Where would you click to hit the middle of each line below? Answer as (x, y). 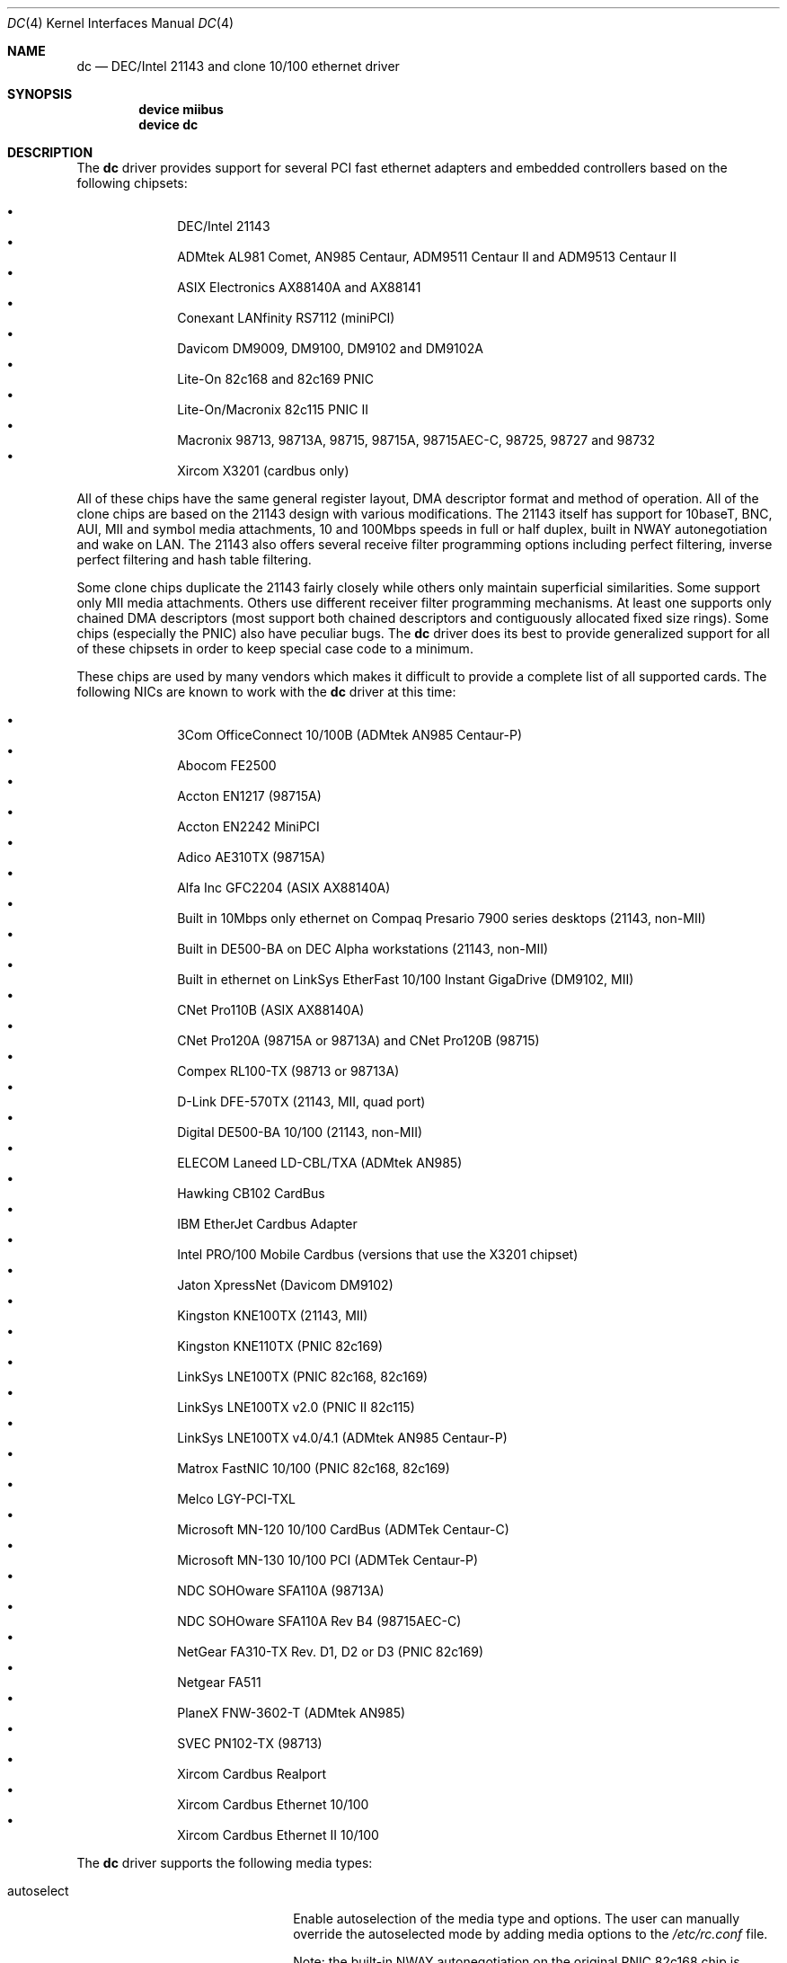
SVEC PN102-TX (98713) (250, 1743)
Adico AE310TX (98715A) (252, 857)
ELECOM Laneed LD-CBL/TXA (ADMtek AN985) (320, 1163)
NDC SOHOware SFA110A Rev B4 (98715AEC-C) (319, 1621)
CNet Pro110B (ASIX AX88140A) (271, 1010)
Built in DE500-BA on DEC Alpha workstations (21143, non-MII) (363, 949)
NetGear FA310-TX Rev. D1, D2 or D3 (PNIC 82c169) (331, 1652)
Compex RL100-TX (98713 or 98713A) (288, 1071)
